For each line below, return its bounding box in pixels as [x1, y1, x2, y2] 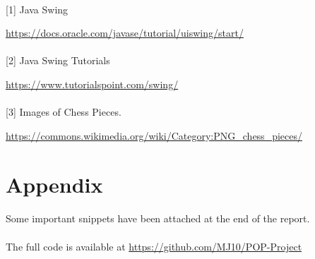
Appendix [6, 169, 103, 198]
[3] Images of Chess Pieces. [6, 104, 121, 119]
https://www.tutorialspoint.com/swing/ [6, 76, 179, 91]
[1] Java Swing [6, 1, 69, 16]
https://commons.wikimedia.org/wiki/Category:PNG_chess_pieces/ [6, 128, 302, 143]
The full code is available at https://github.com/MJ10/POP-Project [6, 239, 302, 253]
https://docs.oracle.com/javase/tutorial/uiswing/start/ [6, 25, 244, 40]
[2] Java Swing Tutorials [6, 53, 110, 68]
